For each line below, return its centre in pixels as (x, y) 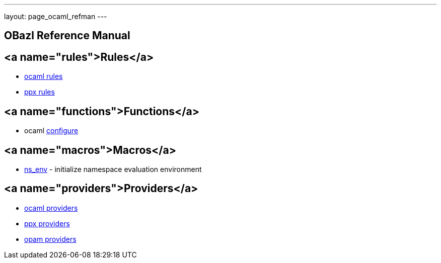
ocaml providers (51, 208)
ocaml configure (51, 131)
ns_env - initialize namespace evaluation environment (113, 169)
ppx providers (47, 223)
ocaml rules (44, 76)
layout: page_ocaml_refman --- (56, 16)
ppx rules (40, 92)
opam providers (50, 239)
